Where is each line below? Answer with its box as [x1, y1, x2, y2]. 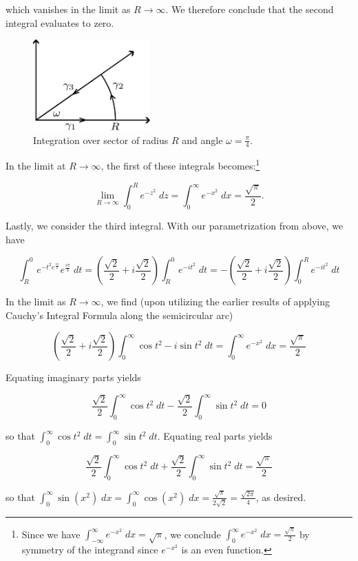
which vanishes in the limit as [6, 2, 131, 16]
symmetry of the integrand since [21, 542, 158, 557]
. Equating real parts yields [157, 429, 273, 443]
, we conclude [164, 527, 221, 541]
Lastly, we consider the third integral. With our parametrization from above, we [6, 218, 344, 232]
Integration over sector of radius [33, 132, 169, 147]
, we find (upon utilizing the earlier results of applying [101, 294, 330, 309]
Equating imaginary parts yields [6, 370, 141, 385]
